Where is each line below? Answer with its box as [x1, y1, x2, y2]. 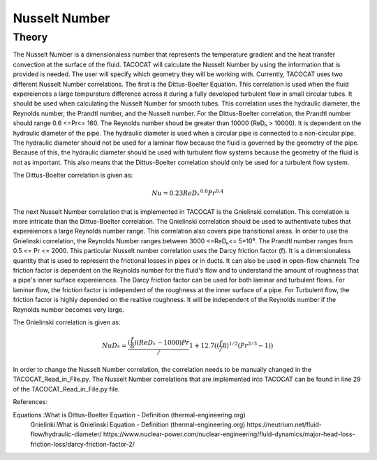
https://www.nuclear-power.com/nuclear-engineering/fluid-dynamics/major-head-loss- [103, 430, 355, 438]
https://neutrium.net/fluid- [246, 420, 323, 429]
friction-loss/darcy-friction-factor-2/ [30, 440, 135, 448]
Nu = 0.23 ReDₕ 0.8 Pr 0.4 [151, 188, 223, 197]
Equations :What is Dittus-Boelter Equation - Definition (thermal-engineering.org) [13, 410, 246, 419]
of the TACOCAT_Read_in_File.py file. [13, 384, 120, 393]
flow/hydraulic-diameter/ [30, 430, 102, 438]
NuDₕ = [102, 342, 127, 350]
